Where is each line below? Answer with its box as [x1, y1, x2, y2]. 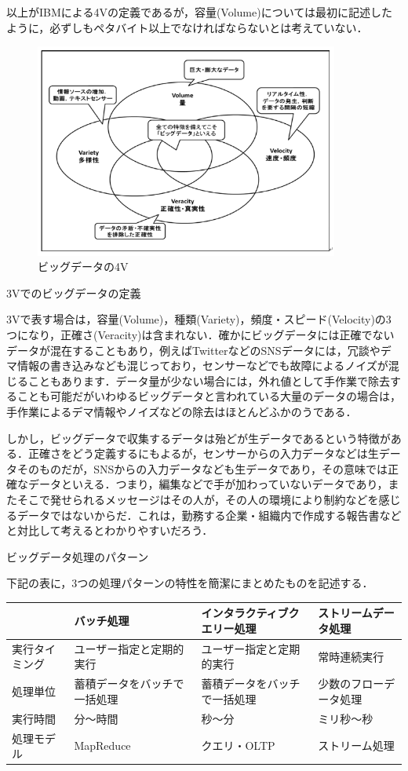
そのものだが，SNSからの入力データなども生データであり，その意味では [16, 460, 388, 477]
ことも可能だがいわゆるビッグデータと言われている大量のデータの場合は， [16, 388, 401, 404]
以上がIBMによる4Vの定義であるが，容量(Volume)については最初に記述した [6, 4, 392, 20]
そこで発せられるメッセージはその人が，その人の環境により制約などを [16, 491, 379, 507]
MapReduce [74, 737, 131, 754]
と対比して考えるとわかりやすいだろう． [6, 522, 213, 539]
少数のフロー [318, 675, 384, 692]
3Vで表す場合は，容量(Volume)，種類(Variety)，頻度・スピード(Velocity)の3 [6, 311, 392, 327]
